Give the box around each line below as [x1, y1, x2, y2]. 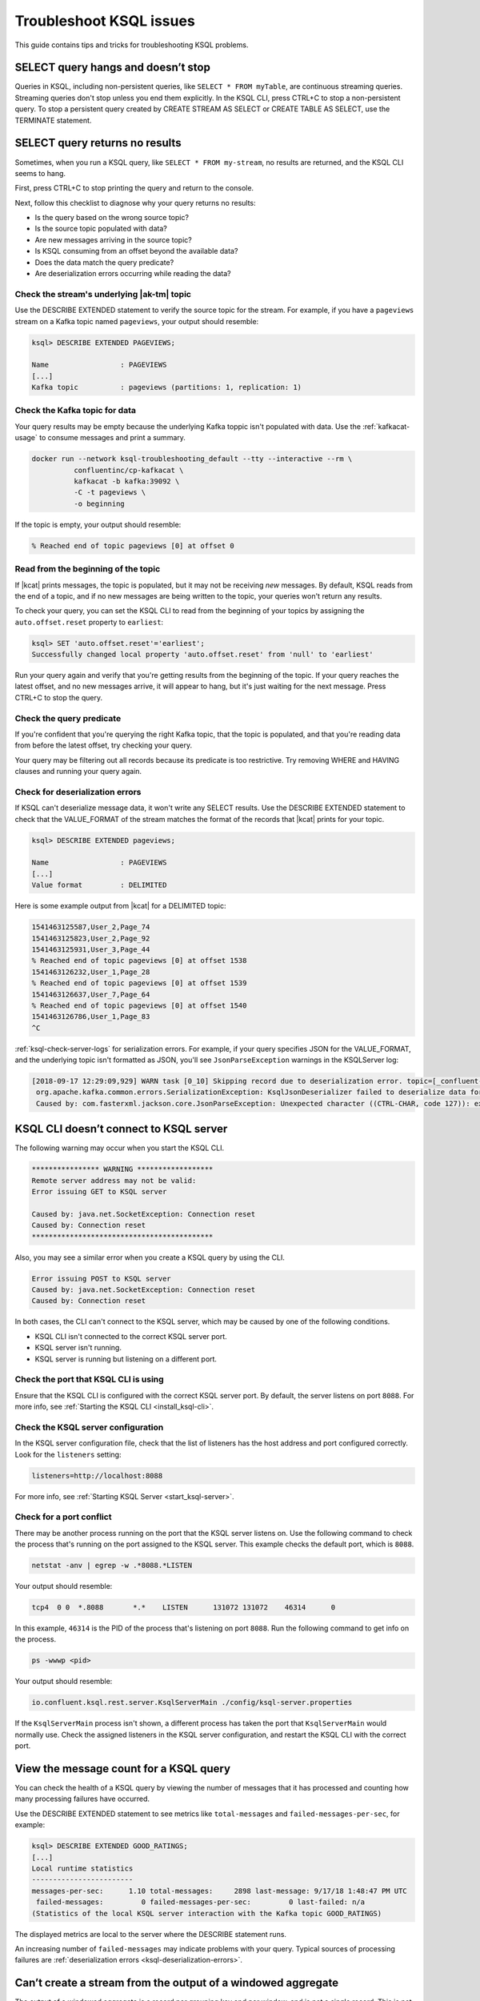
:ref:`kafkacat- [362, 421, 410, 431]
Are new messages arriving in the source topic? [34, 235, 192, 244]
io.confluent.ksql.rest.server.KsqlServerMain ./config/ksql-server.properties [31, 1698, 353, 1707]
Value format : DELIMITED [31, 880, 167, 890]
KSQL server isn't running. [34, 1343, 122, 1353]
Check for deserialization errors [14, 786, 142, 797]
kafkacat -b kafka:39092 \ [73, 477, 180, 486]
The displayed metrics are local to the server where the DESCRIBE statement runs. [14, 1929, 287, 1939]
